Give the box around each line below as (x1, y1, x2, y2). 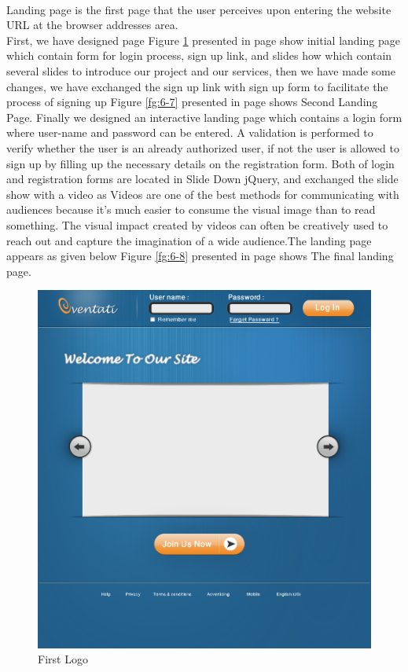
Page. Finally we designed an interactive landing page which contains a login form (6, 108, 402, 125)
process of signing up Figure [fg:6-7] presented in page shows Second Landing (6, 94, 378, 110)
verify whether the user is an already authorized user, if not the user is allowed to (6, 139, 399, 156)
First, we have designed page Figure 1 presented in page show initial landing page (6, 31, 400, 48)
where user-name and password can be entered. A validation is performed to (6, 124, 373, 141)
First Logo (38, 651, 88, 667)
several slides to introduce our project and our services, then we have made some (6, 62, 395, 79)
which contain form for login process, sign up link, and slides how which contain (6, 47, 392, 64)
